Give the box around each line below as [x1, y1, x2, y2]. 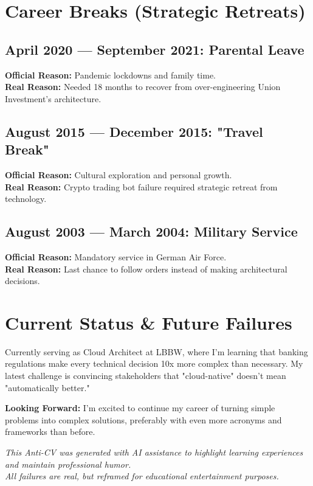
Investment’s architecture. [5, 92, 101, 105]
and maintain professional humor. [5, 457, 131, 470]
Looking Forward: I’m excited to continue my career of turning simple [5, 401, 275, 414]
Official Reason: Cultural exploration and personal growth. [5, 168, 232, 181]
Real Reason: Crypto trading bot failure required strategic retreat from [5, 180, 278, 193]
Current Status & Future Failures [5, 310, 292, 335]
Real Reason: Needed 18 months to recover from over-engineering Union [5, 80, 281, 93]
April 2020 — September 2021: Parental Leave [5, 40, 304, 58]
